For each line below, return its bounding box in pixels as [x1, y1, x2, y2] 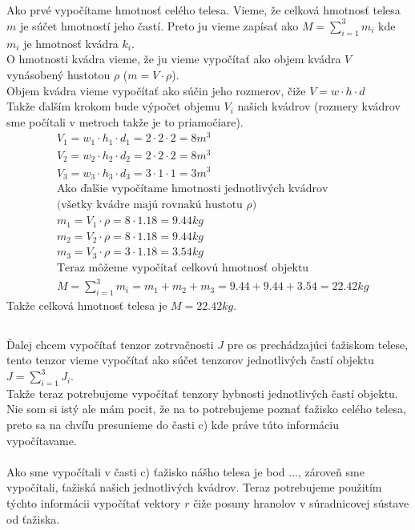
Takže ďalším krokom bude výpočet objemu [6, 98, 220, 114]
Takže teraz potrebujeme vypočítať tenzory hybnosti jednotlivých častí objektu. [6, 384, 398, 401]
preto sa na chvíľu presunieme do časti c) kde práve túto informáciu [6, 416, 339, 433]
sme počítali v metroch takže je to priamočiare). [6, 113, 244, 130]
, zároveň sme [298, 463, 365, 480]
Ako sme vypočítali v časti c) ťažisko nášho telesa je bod [6, 463, 285, 480]
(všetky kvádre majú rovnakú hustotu [56, 199, 243, 211]
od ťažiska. [6, 510, 60, 527]
